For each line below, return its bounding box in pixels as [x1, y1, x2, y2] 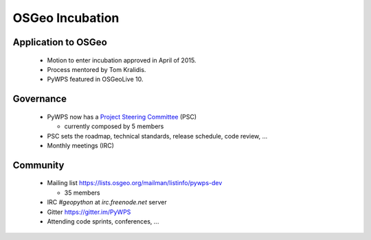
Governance [12, 93, 67, 105]
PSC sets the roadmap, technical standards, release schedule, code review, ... [47, 132, 268, 140]
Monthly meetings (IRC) [47, 141, 115, 149]
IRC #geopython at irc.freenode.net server [47, 198, 168, 206]
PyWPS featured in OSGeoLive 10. [47, 75, 144, 84]
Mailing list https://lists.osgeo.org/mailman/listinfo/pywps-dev [47, 179, 223, 187]
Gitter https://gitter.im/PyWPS [47, 208, 131, 216]
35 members [64, 189, 100, 197]
